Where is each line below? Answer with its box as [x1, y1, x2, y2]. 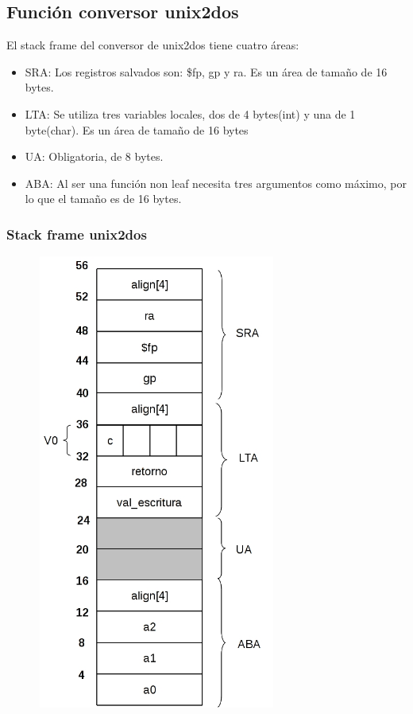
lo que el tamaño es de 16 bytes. [25, 190, 182, 207]
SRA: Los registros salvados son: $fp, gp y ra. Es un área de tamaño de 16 [25, 63, 388, 80]
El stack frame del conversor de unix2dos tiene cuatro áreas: [6, 37, 299, 53]
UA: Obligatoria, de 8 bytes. [25, 148, 164, 165]
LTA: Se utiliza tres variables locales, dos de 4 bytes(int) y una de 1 [25, 105, 356, 122]
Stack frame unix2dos [6, 224, 147, 244]
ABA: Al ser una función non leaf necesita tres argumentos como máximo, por [25, 174, 407, 191]
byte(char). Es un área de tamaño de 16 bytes [25, 121, 249, 138]
